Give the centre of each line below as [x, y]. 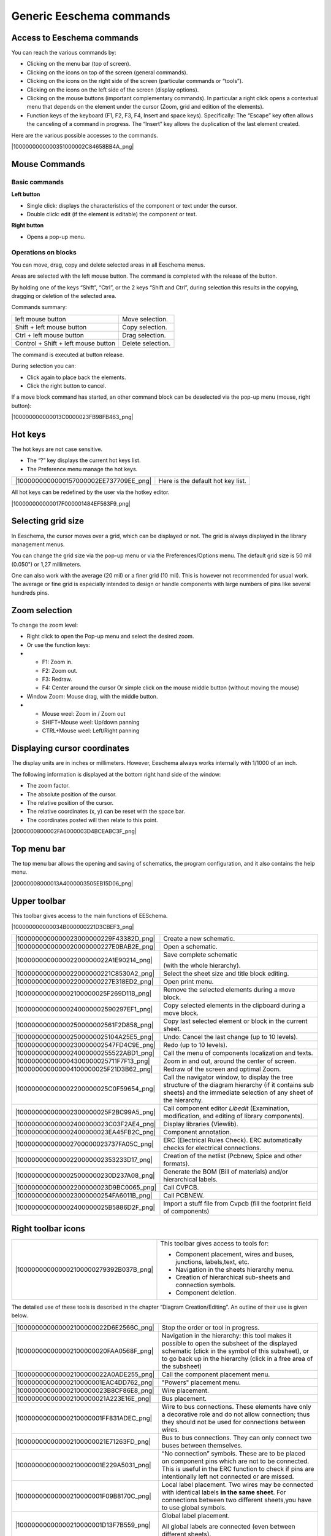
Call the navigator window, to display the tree [228, 1077]
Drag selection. [144, 335]
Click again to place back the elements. [76, 377]
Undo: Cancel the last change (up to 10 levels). [231, 1037]
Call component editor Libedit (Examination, [226, 1108]
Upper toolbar [39, 901]
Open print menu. [188, 982]
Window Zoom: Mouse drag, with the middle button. [92, 696]
